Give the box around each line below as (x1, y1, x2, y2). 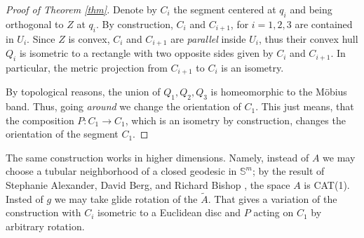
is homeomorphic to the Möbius (210, 84, 347, 99)
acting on (253, 205, 294, 220)
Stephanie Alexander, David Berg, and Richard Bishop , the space (6, 178, 290, 192)
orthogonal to (6, 16, 64, 31)
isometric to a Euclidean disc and (97, 205, 241, 220)
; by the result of (252, 164, 325, 178)
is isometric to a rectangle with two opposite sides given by (19, 46, 274, 60)
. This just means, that (255, 99, 354, 114)
